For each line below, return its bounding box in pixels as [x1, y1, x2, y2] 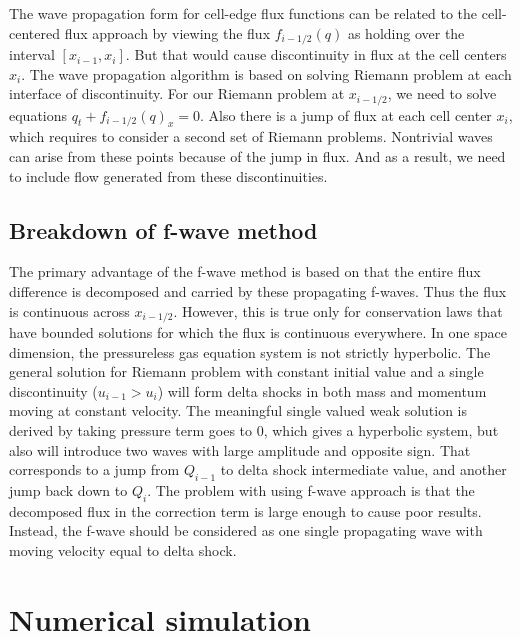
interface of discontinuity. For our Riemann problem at [9, 83, 345, 104]
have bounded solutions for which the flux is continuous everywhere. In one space [9, 322, 507, 343]
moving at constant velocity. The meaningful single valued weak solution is [9, 400, 468, 421]
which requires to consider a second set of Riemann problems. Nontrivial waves [9, 126, 493, 147]
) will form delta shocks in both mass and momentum [157, 380, 487, 401]
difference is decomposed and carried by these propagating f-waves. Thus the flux [9, 281, 507, 302]
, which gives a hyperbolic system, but [263, 420, 499, 441]
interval [9, 44, 55, 65]
